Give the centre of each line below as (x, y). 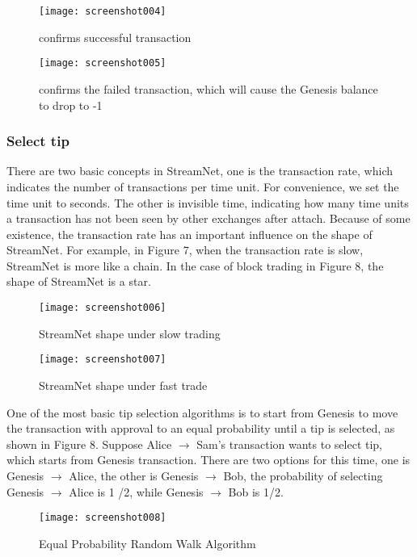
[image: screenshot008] (103, 518)
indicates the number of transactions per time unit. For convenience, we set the (203, 186)
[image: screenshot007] (103, 360)
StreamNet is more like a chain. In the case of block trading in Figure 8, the (195, 265)
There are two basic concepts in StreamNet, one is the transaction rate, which (200, 171)
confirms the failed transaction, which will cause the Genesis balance (208, 88)
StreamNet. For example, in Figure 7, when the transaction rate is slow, (185, 250)
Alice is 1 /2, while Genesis (136, 491)
